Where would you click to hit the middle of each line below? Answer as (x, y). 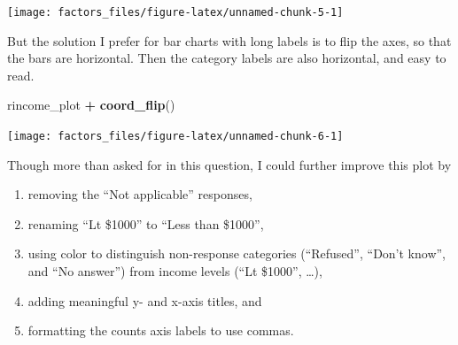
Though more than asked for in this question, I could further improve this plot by (229, 164)
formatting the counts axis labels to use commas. (161, 330)
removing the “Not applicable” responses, (140, 194)
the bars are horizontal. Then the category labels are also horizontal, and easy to (227, 58)
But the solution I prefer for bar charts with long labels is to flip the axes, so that (229, 40)
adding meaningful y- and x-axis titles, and (145, 300)
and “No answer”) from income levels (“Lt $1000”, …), (175, 271)
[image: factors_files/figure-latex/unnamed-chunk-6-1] (175, 137)
